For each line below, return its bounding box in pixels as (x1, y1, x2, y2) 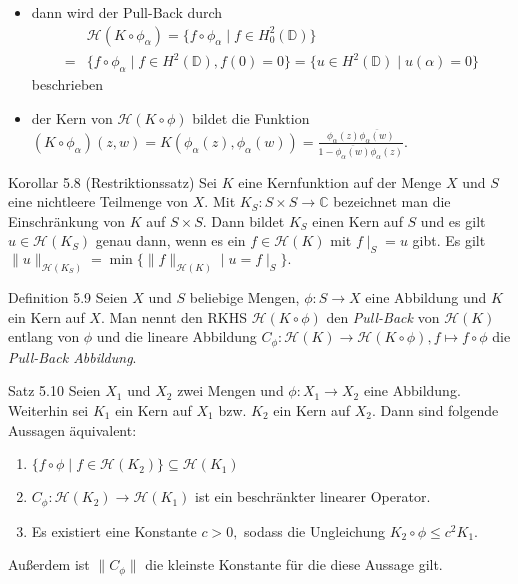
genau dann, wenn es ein (95, 230, 246, 251)
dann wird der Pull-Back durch (31, 2, 223, 22)
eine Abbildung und (365, 287, 487, 308)
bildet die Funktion (192, 107, 310, 128)
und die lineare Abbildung (96, 326, 257, 347)
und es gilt (420, 210, 486, 231)
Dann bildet (211, 210, 285, 231)
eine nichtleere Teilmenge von (8, 191, 189, 212)
